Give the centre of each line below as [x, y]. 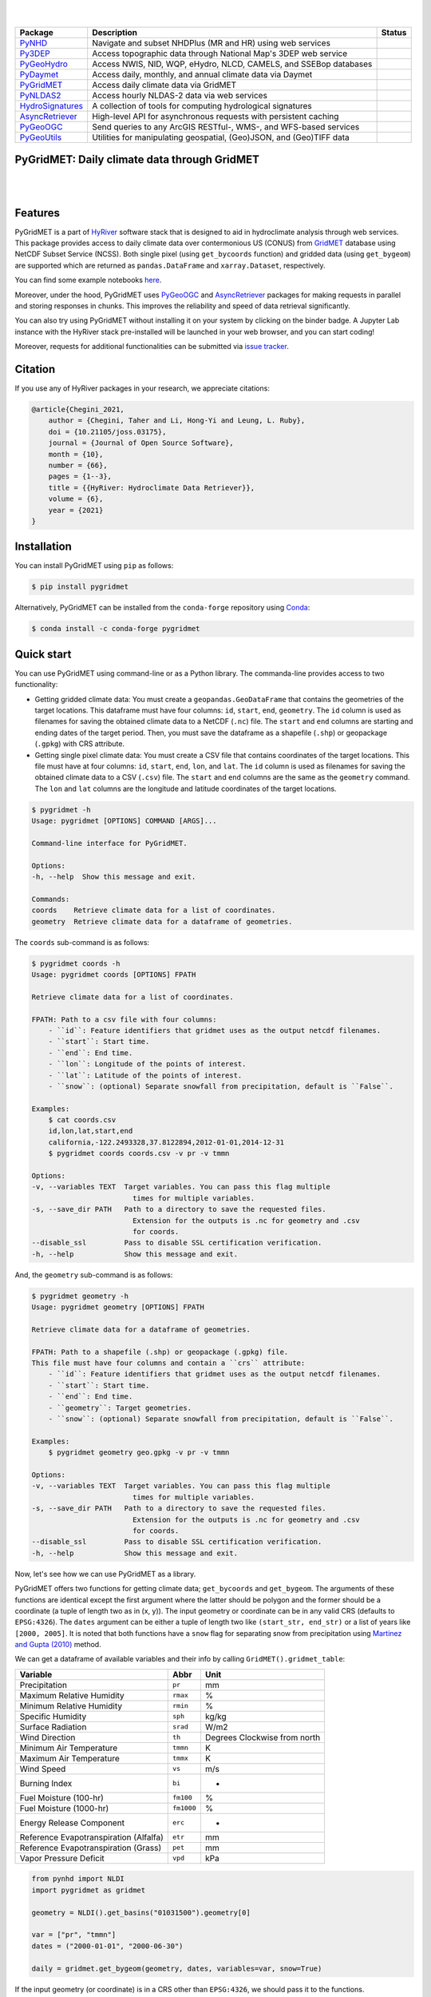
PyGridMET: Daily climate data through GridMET [137, 160]
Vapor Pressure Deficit [62, 1858]
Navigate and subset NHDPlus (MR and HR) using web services [212, 42]
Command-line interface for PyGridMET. [109, 843]
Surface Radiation [53, 1727]
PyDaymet [39, 74]
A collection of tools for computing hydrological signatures [202, 105]
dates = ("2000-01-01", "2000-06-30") [107, 1946]
